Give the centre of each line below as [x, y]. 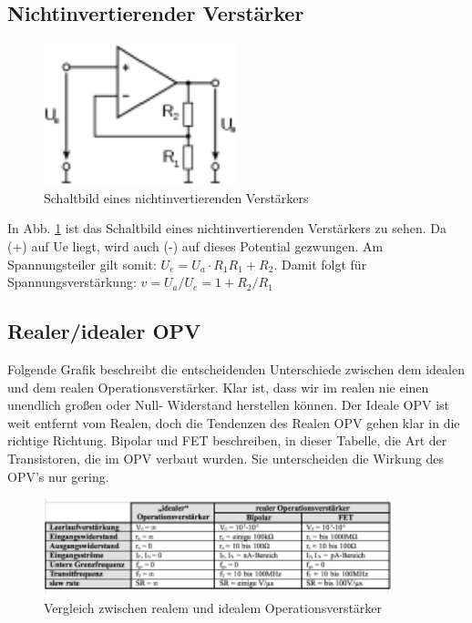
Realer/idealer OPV [104, 331]
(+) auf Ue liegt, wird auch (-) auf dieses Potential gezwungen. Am [195, 246]
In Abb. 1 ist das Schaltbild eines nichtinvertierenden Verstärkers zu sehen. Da [227, 228]
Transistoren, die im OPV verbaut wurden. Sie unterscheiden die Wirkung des [226, 459]
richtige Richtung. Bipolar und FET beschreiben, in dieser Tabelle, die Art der [227, 440]
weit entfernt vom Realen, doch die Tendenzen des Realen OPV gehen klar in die [234, 422]
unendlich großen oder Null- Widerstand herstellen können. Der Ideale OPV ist [229, 405]
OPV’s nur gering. [58, 476]
